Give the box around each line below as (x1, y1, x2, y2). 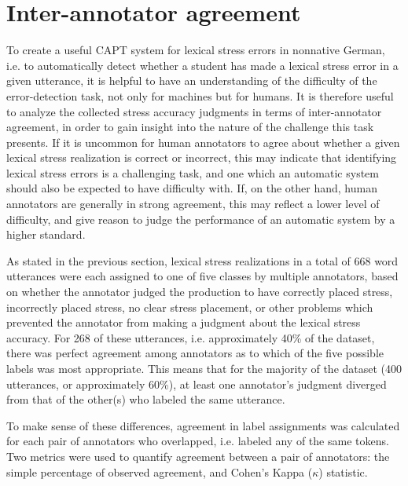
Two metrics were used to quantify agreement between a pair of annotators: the (6, 448, 390, 464)
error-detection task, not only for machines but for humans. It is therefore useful (6, 87, 394, 104)
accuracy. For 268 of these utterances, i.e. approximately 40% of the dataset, (6, 329, 375, 345)
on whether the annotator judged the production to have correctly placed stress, (6, 283, 393, 300)
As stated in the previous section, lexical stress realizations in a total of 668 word (6, 252, 399, 269)
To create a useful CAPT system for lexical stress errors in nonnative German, (6, 42, 385, 58)
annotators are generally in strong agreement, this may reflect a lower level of (6, 195, 380, 212)
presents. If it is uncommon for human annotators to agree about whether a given (6, 133, 400, 150)
